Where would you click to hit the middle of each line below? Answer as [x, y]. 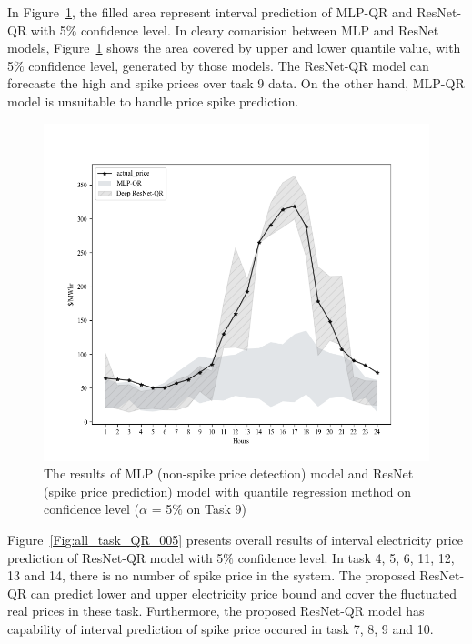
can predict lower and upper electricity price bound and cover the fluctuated [243, 593]
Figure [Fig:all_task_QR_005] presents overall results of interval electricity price [235, 539]
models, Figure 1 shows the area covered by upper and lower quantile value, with [234, 48]
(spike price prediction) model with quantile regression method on [228, 491]
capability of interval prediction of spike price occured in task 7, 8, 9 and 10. [221, 628]
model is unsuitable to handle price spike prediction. [153, 101]
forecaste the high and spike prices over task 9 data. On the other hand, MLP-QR [236, 83]
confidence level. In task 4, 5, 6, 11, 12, [346, 557]
